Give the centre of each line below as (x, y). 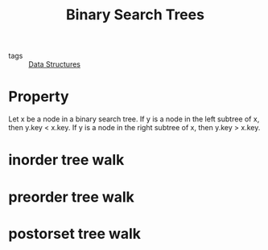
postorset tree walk (75, 234)
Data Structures (54, 64)
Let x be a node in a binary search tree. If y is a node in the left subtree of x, (134, 119)
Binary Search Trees (135, 15)
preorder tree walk (72, 197)
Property (39, 97)
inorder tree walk (66, 160)
